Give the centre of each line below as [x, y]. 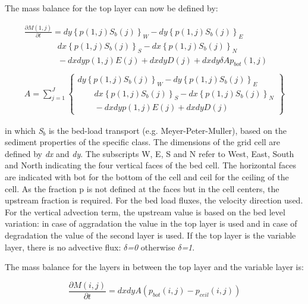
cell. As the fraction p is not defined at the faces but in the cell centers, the [142, 188]
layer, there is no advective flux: [63, 247]
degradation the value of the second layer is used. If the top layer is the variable [150, 235]
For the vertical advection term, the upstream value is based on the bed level [145, 211]
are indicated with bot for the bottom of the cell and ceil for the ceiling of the [147, 177]
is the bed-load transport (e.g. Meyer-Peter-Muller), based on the [167, 130]
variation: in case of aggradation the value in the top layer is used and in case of [151, 223]
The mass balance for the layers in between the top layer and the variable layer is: [154, 267]
